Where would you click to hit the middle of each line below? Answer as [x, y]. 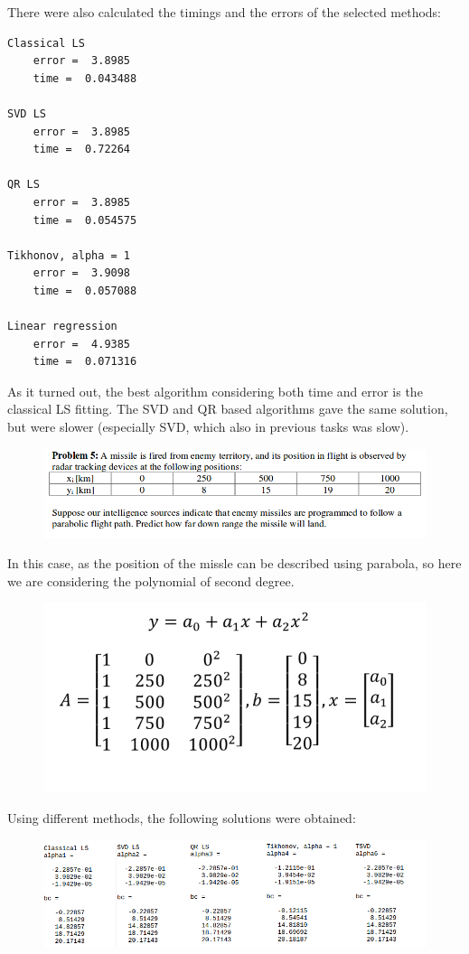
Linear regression [62, 327]
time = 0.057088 [85, 290]
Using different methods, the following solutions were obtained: [182, 818]
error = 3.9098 [82, 273]
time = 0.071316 [85, 362]
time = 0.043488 [85, 78]
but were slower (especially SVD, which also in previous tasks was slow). [208, 427]
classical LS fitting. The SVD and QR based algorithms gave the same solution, [228, 409]
